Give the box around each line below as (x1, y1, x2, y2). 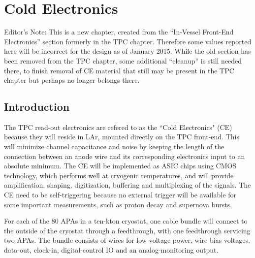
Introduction (4, 99, 70, 114)
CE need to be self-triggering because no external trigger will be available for (4, 190, 236, 200)
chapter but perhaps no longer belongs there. (4, 75, 140, 85)
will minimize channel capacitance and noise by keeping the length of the (4, 141, 224, 152)
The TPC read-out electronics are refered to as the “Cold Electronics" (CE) (4, 122, 232, 132)
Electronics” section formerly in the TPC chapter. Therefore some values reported (4, 36, 252, 46)
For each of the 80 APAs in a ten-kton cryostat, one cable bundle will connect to (4, 216, 248, 226)
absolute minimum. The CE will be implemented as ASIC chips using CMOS (4, 161, 237, 171)
